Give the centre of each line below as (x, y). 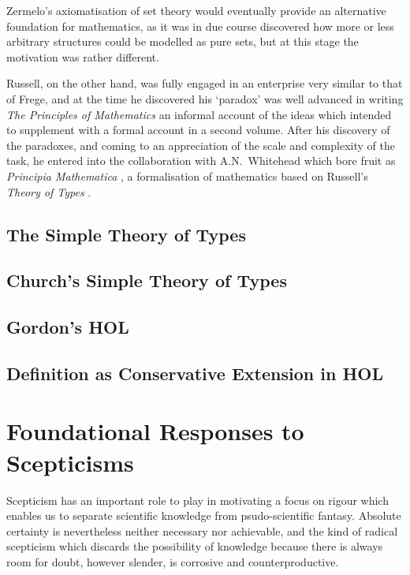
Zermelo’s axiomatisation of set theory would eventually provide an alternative (196, 10)
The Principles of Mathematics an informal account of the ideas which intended (199, 114)
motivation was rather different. (83, 56)
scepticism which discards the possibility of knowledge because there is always (195, 546)
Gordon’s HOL (68, 327)
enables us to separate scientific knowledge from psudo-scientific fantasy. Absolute (204, 515)
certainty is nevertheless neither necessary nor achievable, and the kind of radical (202, 530)
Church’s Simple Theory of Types (147, 280)
